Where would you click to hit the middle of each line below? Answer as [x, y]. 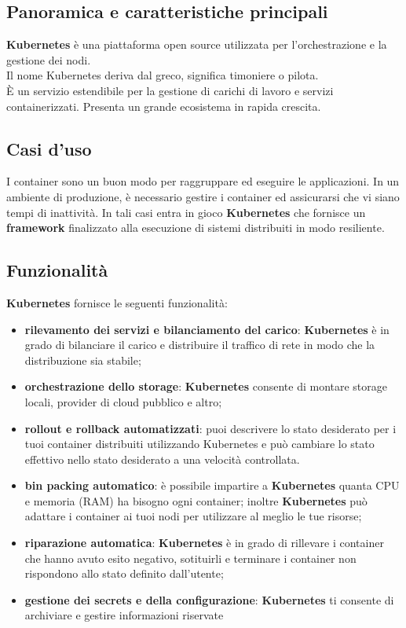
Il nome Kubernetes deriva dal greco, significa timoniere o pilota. [163, 75]
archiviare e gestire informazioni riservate [124, 615]
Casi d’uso [49, 148]
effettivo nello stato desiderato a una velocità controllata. [162, 459]
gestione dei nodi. [49, 59]
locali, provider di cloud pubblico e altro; [123, 401]
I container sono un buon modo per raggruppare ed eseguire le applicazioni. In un [203, 181]
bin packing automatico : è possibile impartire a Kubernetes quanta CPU [212, 485]
